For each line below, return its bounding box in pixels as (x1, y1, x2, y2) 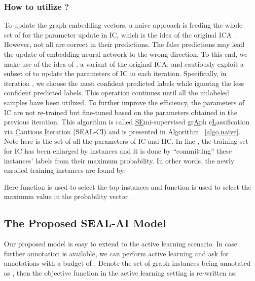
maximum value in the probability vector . (4, 191, 132, 201)
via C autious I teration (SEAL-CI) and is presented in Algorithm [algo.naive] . (4, 126, 241, 136)
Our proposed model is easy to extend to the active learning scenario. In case (4, 239, 238, 249)
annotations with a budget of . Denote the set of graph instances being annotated (4, 258, 251, 268)
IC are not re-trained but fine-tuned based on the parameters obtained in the (4, 107, 237, 117)
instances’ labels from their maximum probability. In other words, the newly (4, 155, 235, 165)
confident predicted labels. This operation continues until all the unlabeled (4, 87, 229, 98)
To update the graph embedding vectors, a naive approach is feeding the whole (4, 20, 243, 30)
